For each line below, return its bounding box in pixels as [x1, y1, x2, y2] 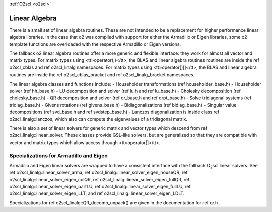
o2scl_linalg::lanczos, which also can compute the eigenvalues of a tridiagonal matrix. [9, 116, 187, 122]
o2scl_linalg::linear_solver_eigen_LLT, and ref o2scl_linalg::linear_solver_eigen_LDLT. [9, 190, 185, 196]
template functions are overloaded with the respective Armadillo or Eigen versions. [9, 41, 181, 47]
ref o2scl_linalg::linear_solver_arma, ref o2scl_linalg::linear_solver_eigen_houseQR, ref [9, 169, 188, 176]
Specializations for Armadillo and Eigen [9, 152, 108, 159]
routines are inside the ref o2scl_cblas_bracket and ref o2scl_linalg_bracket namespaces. [9, 72, 195, 78]
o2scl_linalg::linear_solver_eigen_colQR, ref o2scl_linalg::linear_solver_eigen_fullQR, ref [9, 176, 190, 182]
